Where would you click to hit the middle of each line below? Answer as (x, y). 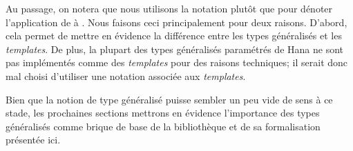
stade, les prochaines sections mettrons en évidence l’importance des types (163, 113)
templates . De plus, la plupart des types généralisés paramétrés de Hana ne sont (174, 49)
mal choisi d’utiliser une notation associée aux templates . (126, 75)
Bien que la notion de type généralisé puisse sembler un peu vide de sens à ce (169, 99)
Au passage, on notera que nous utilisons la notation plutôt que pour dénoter (169, 8)
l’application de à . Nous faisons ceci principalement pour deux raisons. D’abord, (176, 22)
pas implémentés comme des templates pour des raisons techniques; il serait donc (177, 62)
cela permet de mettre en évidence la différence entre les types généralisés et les (174, 36)
